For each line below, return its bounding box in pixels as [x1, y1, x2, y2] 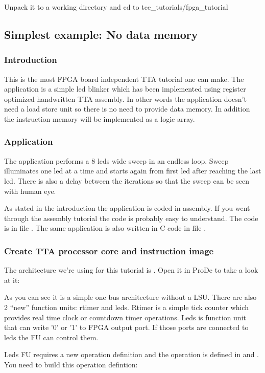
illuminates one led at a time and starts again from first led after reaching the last [4, 165, 261, 176]
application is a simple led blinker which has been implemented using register [4, 83, 246, 94]
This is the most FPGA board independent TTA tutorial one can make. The [4, 73, 244, 84]
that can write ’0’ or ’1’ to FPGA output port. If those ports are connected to [4, 322, 249, 333]
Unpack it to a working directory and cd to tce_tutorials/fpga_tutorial [4, 2, 228, 12]
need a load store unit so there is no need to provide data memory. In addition [4, 103, 250, 114]
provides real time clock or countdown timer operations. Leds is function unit [4, 312, 246, 322]
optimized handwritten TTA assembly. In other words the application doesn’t [4, 93, 247, 104]
